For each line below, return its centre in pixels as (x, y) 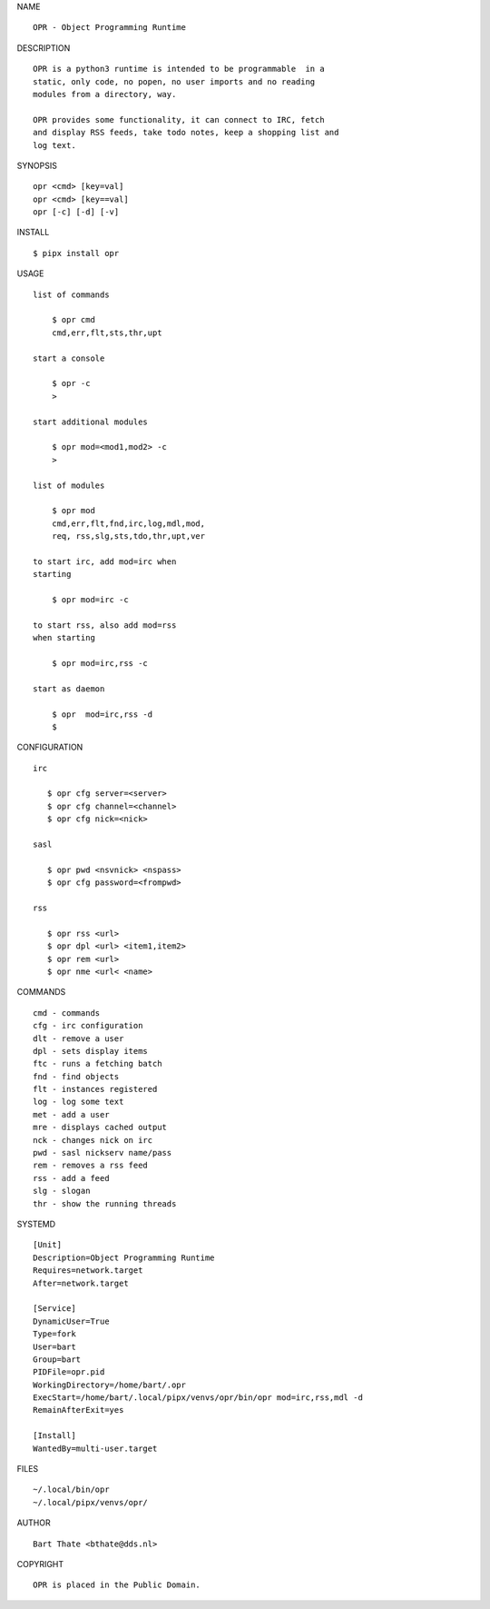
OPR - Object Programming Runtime (109, 28)
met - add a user (71, 1114)
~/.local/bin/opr (71, 1490)
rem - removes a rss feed (91, 1166)
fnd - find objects (76, 1076)
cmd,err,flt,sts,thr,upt (107, 333)
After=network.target (81, 1283)
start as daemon (69, 689)
